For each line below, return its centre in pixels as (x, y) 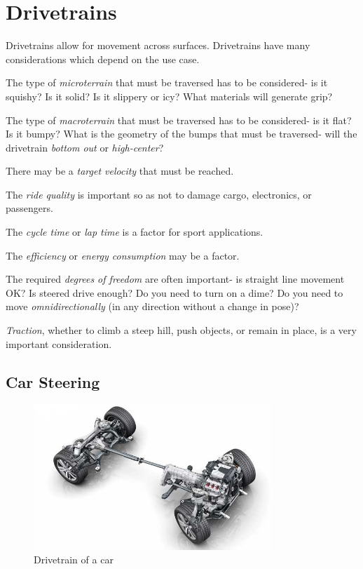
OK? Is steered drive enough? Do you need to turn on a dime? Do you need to (174, 292)
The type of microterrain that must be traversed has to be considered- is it (167, 82)
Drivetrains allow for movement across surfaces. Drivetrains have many (158, 45)
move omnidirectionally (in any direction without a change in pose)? (152, 306)
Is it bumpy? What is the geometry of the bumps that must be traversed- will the (181, 134)
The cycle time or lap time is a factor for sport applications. (135, 232)
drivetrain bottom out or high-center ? (85, 147)
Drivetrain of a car (74, 560)
